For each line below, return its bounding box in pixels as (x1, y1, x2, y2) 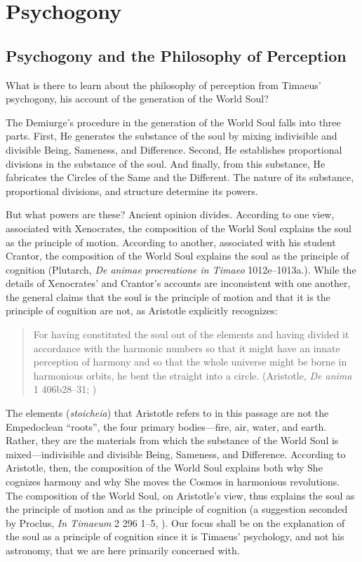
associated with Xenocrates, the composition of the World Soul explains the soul (6, 220, 351, 235)
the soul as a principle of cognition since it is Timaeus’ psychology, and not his (6, 529, 344, 544)
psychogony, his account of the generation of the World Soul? (6, 91, 269, 106)
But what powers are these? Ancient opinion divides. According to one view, (6, 207, 335, 222)
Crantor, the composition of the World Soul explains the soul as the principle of (6, 248, 349, 263)
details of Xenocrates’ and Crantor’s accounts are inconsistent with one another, (6, 276, 351, 290)
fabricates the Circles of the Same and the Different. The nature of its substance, (6, 170, 354, 185)
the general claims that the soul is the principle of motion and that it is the (6, 289, 330, 304)
